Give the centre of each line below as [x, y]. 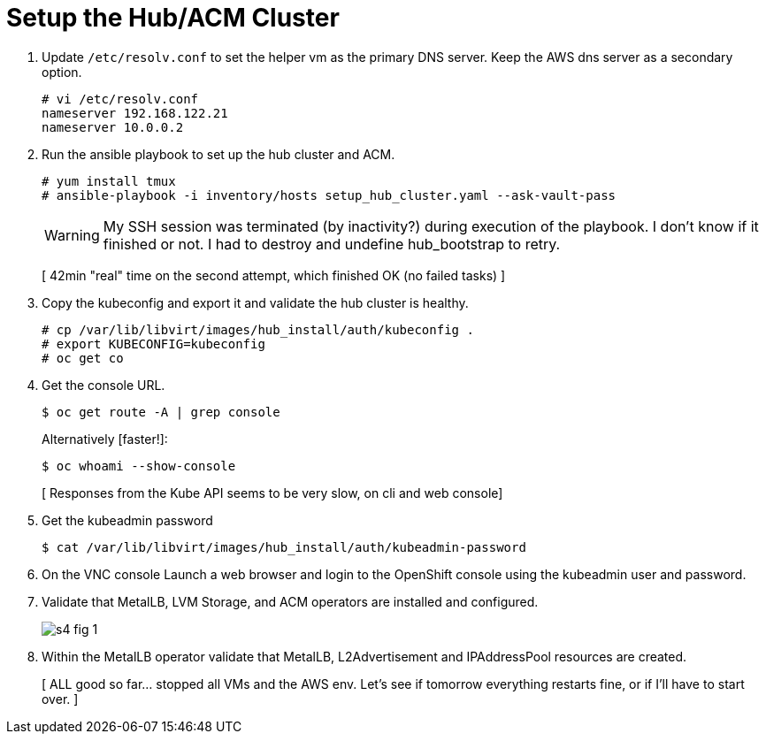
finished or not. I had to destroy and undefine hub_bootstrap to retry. [332, 244]
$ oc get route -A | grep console [161, 412]
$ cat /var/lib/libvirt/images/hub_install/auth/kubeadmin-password [284, 547]
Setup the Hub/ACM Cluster [173, 18]
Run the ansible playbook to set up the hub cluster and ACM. [218, 154]
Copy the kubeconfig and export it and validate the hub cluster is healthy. [255, 302]
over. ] [60, 699]
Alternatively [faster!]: [105, 439]
